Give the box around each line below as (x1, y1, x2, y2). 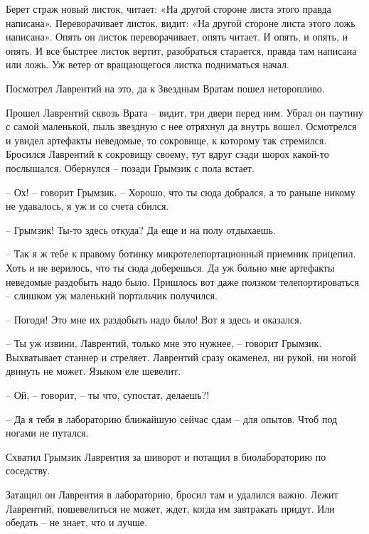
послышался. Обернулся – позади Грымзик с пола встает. (6, 160, 255, 175)
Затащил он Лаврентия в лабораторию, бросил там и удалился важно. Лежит (6, 487, 338, 502)
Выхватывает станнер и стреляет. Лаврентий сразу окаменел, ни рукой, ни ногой (6, 349, 356, 364)
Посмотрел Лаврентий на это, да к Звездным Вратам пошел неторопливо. (6, 80, 325, 95)
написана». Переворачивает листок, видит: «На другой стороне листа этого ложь (6, 15, 355, 30)
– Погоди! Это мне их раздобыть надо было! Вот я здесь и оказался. (6, 311, 302, 326)
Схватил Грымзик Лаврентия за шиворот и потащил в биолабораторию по (6, 449, 326, 464)
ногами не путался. (6, 425, 89, 440)
